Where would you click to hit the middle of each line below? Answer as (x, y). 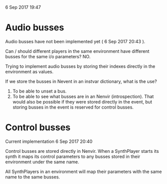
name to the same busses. (33, 177)
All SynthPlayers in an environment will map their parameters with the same (84, 171)
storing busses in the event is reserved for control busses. (73, 107)
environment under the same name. (42, 162)
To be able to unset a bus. (40, 91)
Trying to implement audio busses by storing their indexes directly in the (80, 66)
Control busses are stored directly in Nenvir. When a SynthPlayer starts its (82, 151)
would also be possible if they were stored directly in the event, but (82, 102)
